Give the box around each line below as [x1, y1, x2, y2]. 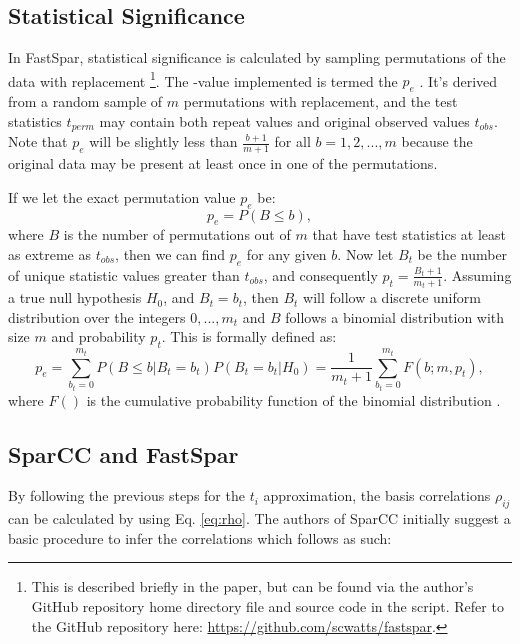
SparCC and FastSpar [8, 438, 239, 469]
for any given [246, 243, 327, 264]
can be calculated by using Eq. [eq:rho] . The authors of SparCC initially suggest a [8, 508, 511, 529]
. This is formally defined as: [161, 326, 337, 347]
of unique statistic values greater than [8, 264, 240, 285]
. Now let [337, 243, 394, 264]
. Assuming [443, 264, 512, 285]
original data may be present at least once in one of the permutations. [8, 153, 438, 174]
